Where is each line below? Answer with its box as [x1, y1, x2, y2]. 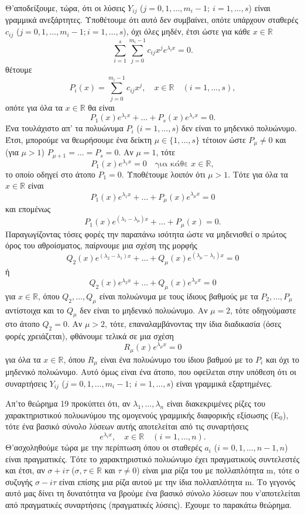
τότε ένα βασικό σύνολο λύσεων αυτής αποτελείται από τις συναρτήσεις [5, 420, 249, 432]
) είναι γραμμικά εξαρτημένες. [170, 377, 272, 389]
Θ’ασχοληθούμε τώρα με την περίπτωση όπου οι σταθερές [5, 441, 202, 453]
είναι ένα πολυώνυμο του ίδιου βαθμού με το [100, 353, 253, 365]
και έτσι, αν [5, 464, 45, 476]
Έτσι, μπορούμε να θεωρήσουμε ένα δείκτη [5, 133, 152, 145]
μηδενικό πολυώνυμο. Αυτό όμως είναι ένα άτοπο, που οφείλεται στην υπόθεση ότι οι [5, 366, 296, 378]
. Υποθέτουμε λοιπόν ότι [121, 168, 205, 180]
